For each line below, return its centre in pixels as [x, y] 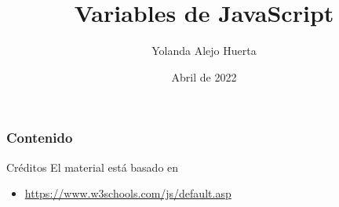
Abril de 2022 [204, 76]
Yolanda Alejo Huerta [204, 51]
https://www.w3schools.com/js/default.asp [128, 193]
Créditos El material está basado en [93, 167]
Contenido [40, 138]
